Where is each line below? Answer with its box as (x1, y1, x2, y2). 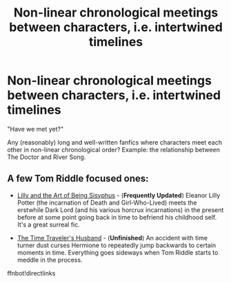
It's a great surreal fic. (17, 220, 81, 229)
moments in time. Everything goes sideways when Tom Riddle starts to (17, 248, 219, 256)
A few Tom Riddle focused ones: (7, 173, 150, 185)
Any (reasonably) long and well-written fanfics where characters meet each (7, 138, 223, 146)
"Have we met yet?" (7, 125, 64, 133)
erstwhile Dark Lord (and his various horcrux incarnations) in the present (17, 205, 224, 214)
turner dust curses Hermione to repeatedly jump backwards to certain (17, 241, 217, 249)
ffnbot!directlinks (7, 269, 56, 277)
